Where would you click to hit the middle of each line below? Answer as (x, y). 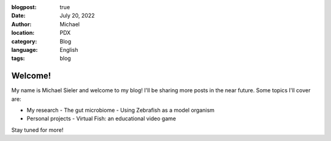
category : (24, 41)
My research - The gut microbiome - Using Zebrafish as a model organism (120, 110)
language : (25, 49)
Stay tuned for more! (37, 130)
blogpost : (24, 7)
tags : (18, 59)
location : (23, 33)
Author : (21, 24)
